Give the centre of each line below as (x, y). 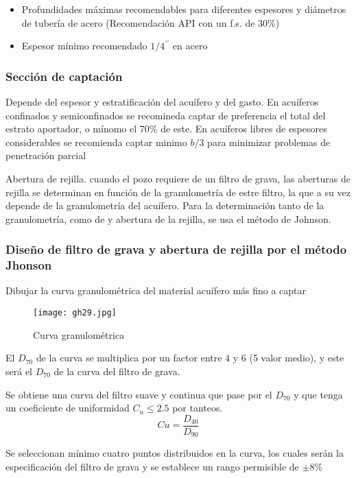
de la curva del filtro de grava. (117, 371)
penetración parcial (46, 155)
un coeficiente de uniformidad (68, 408)
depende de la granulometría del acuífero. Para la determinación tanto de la (165, 205)
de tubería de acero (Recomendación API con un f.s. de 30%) (151, 22)
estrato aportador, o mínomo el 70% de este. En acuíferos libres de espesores (166, 129)
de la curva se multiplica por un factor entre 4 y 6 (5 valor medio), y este (190, 358)
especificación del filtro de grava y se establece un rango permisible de (152, 466)
